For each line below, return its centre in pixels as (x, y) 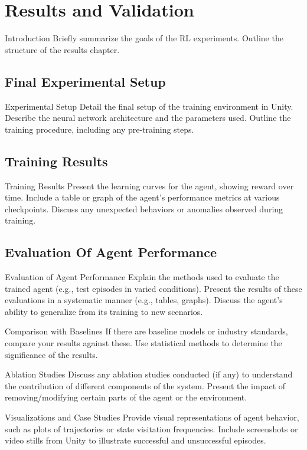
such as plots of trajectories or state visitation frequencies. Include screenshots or (151, 428)
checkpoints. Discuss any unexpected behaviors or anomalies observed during (144, 208)
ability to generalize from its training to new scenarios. (104, 311)
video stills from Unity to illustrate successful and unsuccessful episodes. (135, 440)
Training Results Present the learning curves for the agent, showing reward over (149, 185)
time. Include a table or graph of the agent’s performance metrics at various (142, 197)
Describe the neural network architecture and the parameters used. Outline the (148, 118)
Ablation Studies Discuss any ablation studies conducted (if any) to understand (149, 374)
